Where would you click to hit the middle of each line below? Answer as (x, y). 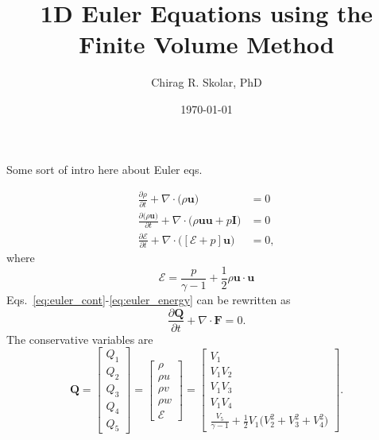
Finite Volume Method (207, 44)
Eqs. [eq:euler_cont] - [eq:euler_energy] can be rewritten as (149, 299)
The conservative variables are (80, 339)
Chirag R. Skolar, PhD (207, 82)
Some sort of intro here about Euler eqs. (104, 169)
